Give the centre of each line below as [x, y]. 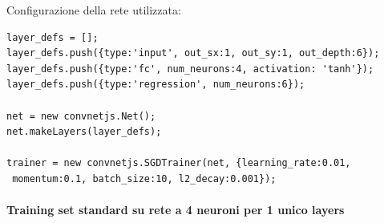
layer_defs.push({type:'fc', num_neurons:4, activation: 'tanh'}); [190, 69]
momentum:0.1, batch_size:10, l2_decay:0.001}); [144, 178]
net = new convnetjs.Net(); [81, 116]
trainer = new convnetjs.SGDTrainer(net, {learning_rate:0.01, [179, 163]
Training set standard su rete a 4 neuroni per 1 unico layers [176, 210]
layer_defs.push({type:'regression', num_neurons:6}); [156, 85]
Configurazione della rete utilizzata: [94, 10]
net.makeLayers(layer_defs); [84, 132]
